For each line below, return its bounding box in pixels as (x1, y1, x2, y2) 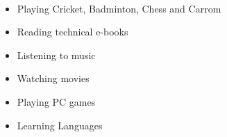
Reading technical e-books (17, 24, 128, 39)
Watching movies (17, 71, 90, 86)
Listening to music (17, 47, 96, 62)
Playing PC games (17, 94, 96, 108)
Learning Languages (17, 118, 103, 132)
